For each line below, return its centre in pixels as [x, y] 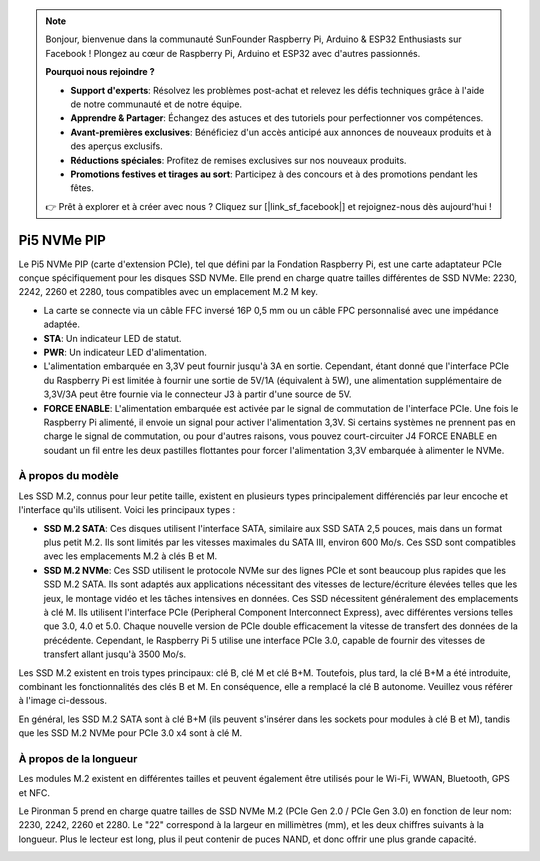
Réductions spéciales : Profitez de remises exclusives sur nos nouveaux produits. [238, 160]
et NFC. [34, 792]
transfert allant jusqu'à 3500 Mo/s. [115, 654]
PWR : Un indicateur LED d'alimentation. [125, 352]
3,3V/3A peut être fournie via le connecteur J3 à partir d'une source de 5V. [197, 394]
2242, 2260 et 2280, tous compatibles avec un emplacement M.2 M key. [168, 292]
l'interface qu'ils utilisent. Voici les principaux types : [127, 510]
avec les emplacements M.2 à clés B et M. [130, 556]
